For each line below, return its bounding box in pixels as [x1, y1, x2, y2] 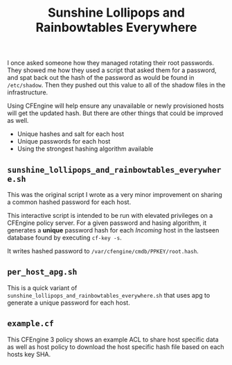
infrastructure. [7, 88, 48, 96]
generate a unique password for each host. [7, 298, 130, 307]
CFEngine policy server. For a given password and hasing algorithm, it [7, 219, 206, 227]
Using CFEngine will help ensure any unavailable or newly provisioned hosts [7, 102, 224, 110]
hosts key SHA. [7, 350, 51, 358]
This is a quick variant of [7, 283, 78, 292]
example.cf [7, 319, 54, 329]
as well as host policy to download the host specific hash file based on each [7, 342, 224, 351]
